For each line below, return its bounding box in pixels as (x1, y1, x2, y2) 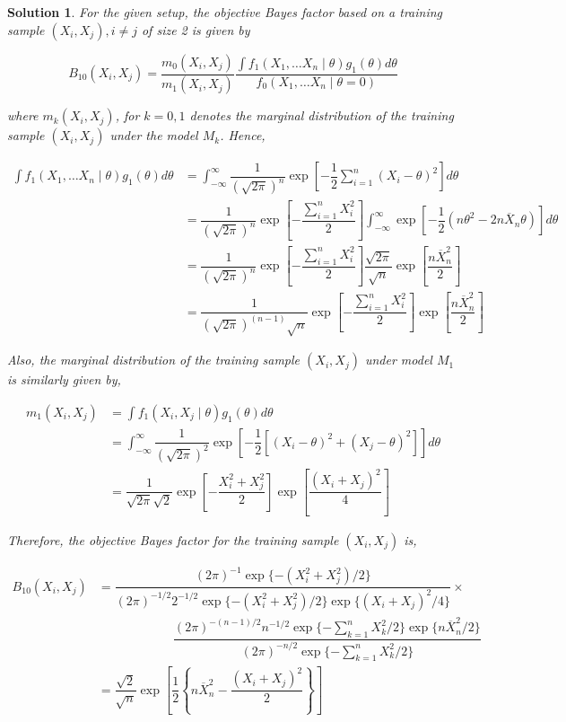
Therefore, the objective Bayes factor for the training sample (7, 530, 339, 549)
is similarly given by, (7, 370, 121, 389)
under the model (109, 126, 198, 145)
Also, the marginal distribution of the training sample (7, 350, 300, 369)
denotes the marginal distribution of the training (189, 106, 454, 125)
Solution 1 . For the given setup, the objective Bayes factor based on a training (7, 3, 443, 21)
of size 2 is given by (141, 20, 250, 39)
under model (364, 350, 432, 369)
